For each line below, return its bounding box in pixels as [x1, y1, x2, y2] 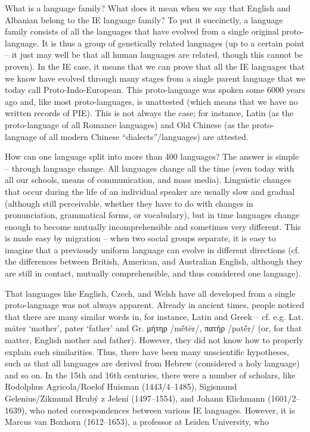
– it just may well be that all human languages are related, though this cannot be [5, 48, 303, 61]
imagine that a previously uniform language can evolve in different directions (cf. [5, 243, 300, 256]
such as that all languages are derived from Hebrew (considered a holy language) [5, 357, 300, 369]
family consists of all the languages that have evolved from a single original [5, 25, 279, 38]
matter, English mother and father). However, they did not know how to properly [5, 334, 303, 346]
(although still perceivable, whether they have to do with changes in [5, 197, 253, 209]
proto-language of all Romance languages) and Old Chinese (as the [5, 118, 249, 130]
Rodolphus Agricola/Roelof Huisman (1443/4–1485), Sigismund [5, 380, 237, 393]
